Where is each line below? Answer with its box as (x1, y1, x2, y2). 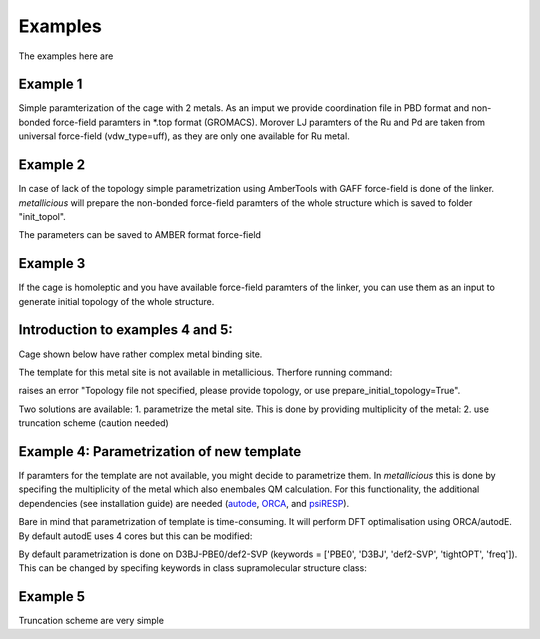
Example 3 (18, 255, 86, 272)
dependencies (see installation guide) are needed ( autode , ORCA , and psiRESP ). (18, 497, 350, 509)
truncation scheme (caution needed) (18, 417, 169, 429)
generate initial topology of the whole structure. (18, 295, 215, 307)
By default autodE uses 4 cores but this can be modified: (18, 530, 253, 542)
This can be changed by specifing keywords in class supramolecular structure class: (18, 562, 367, 574)
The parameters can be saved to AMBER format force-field (18, 229, 262, 241)
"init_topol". (18, 210, 67, 222)
